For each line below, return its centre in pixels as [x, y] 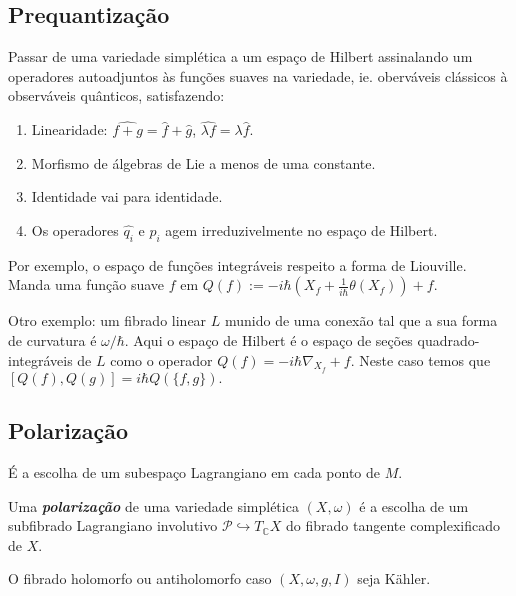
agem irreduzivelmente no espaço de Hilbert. [301, 229]
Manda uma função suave [86, 284]
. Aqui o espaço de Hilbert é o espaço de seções [268, 339]
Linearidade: [69, 129]
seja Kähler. [394, 578]
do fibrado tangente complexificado [393, 525]
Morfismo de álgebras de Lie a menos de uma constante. [203, 162]
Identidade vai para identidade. [127, 196]
